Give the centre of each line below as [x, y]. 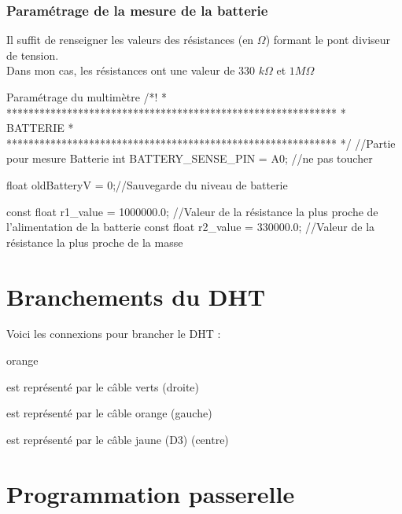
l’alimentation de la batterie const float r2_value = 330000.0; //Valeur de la [191, 227]
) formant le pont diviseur [328, 40]
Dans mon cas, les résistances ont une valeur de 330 [131, 70]
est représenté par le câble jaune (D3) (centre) [118, 439]
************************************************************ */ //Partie [201, 143]
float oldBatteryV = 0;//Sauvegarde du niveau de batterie [147, 184]
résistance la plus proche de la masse [95, 242]
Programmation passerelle [151, 493]
